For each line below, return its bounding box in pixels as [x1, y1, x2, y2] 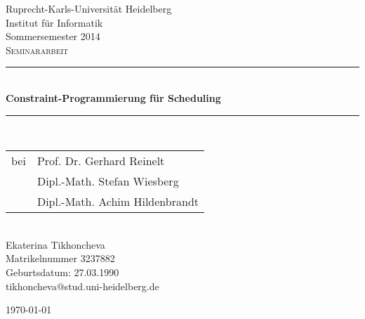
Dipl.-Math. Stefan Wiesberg [36, 173, 179, 190]
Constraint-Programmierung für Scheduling [6, 90, 221, 105]
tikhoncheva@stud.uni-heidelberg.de [6, 278, 159, 293]
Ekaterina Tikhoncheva [6, 237, 105, 252]
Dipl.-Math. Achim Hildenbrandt [36, 193, 199, 210]
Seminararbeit [6, 42, 69, 57]
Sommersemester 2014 [6, 29, 100, 44]
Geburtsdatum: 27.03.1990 [6, 264, 119, 279]
